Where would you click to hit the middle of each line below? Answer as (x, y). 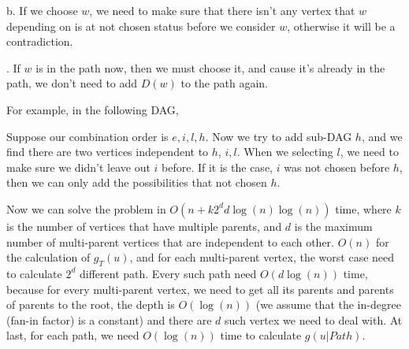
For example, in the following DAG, (93, 109)
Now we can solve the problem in (86, 208)
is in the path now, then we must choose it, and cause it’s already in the (210, 67)
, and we (382, 136)
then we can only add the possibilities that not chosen (137, 182)
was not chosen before (337, 167)
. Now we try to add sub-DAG (279, 136)
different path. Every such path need (168, 273)
